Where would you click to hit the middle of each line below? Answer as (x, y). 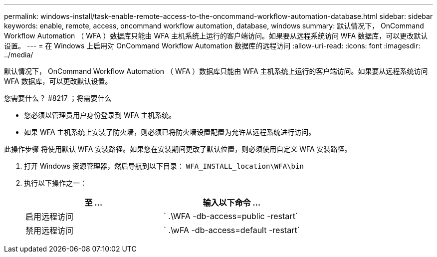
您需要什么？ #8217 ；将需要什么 (58, 98)
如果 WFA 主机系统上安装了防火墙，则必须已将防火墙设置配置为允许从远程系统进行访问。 (170, 132)
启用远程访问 (50, 217)
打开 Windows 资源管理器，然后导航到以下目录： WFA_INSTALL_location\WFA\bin (164, 166)
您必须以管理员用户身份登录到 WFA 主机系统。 (100, 115)
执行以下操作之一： (55, 183)
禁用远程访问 (50, 231)
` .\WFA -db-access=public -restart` (231, 216)
